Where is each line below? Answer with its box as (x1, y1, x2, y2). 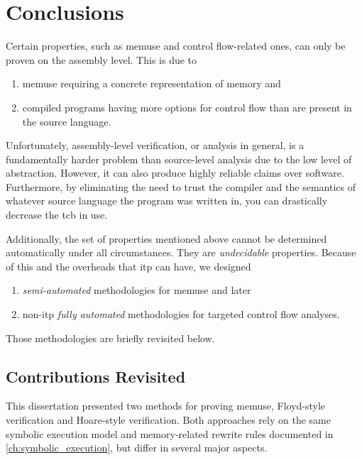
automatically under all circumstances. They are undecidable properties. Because (6, 245, 356, 260)
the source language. (22, 114, 111, 128)
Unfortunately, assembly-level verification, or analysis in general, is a (6, 138, 305, 153)
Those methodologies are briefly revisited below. (6, 330, 215, 345)
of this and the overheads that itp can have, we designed (6, 258, 251, 273)
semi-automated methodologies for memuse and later (22, 283, 251, 297)
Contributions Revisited (6, 365, 186, 387)
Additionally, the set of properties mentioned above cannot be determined (6, 231, 327, 246)
